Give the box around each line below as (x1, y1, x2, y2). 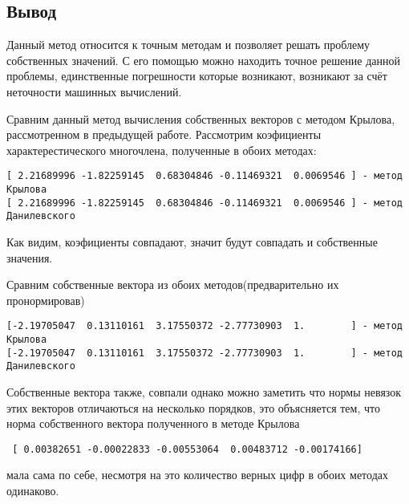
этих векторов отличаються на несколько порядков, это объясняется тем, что (6, 399, 380, 416)
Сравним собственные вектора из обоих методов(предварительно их (6, 276, 339, 293)
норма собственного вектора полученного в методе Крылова (6, 415, 300, 432)
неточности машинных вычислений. (6, 83, 182, 100)
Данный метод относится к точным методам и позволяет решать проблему (6, 36, 371, 53)
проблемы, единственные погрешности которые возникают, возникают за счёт (6, 67, 387, 84)
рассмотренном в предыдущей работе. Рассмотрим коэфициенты (6, 126, 322, 143)
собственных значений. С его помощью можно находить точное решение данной (6, 51, 400, 68)
